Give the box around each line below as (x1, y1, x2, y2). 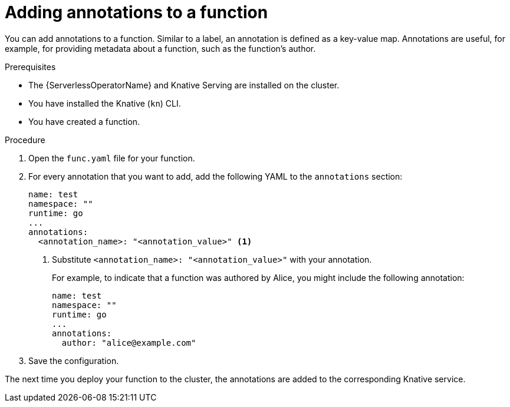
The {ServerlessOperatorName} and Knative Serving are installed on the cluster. (28, 80, 340, 90)
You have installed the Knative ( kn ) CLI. (28, 98, 181, 108)
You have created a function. (28, 116, 140, 127)
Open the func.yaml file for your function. (28, 153, 195, 163)
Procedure (5, 134, 45, 145)
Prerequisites (5, 61, 56, 72)
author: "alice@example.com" (61, 337, 196, 348)
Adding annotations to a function (5, 2, 268, 22)
